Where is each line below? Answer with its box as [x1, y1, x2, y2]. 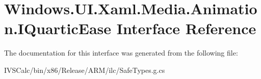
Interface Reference [116, 18, 256, 39]
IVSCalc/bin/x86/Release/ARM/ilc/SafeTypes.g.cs [4, 64, 165, 75]
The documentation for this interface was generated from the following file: [4, 47, 238, 58]
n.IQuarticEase [4, 18, 112, 39]
